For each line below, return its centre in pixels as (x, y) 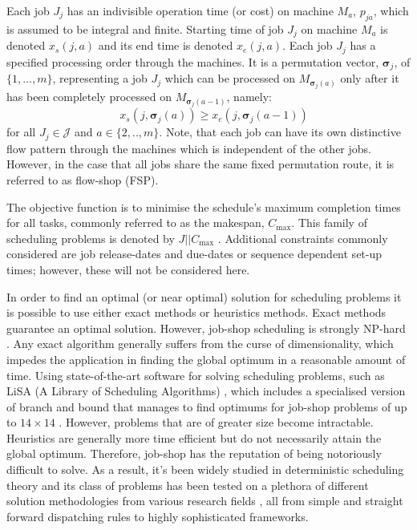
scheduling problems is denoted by (91, 238)
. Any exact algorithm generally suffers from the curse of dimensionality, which (200, 344)
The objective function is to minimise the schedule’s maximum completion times (204, 206)
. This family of (329, 223)
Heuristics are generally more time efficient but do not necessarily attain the (194, 437)
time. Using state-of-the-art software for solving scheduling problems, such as (196, 375)
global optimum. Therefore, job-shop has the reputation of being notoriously (194, 453)
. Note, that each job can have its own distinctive (280, 132)
